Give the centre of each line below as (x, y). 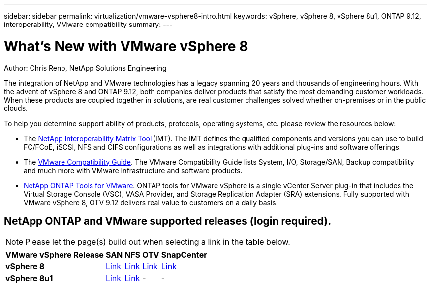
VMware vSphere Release (55, 255)
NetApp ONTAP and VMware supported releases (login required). (168, 221)
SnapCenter (184, 255)
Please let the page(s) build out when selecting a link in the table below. (158, 242)
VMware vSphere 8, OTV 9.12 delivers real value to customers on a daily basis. (151, 202)
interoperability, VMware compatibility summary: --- (88, 24)
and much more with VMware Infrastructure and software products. (133, 170)
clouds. (16, 108)
